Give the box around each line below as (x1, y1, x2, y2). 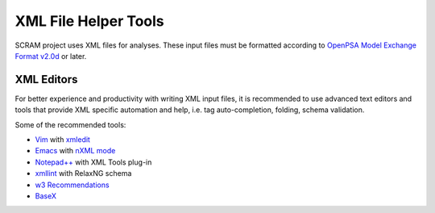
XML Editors (14, 73, 78, 86)
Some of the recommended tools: (14, 119, 126, 129)
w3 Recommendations (35, 180, 110, 190)
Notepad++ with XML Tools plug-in (35, 157, 152, 167)
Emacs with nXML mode (35, 146, 116, 156)
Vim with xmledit (35, 135, 90, 144)
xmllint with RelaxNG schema (35, 169, 132, 178)
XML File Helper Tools (14, 12, 164, 30)
